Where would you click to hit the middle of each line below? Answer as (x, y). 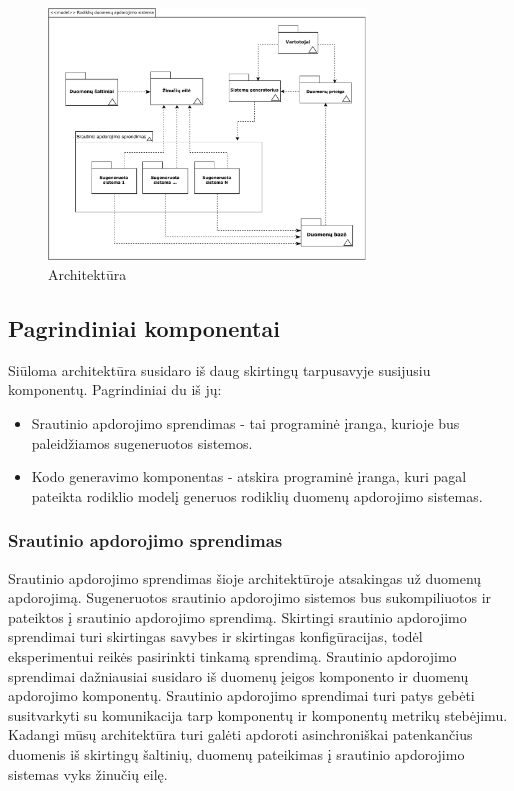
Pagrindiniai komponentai (144, 328)
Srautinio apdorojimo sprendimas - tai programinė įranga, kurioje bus (245, 423)
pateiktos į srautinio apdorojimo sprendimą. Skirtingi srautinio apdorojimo (237, 616)
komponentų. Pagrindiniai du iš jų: (115, 389)
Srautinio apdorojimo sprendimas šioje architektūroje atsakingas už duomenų (245, 577)
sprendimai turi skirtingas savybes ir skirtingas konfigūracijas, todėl (215, 636)
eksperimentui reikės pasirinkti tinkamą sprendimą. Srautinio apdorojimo (232, 656)
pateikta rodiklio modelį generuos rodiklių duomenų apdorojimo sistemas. (257, 495)
